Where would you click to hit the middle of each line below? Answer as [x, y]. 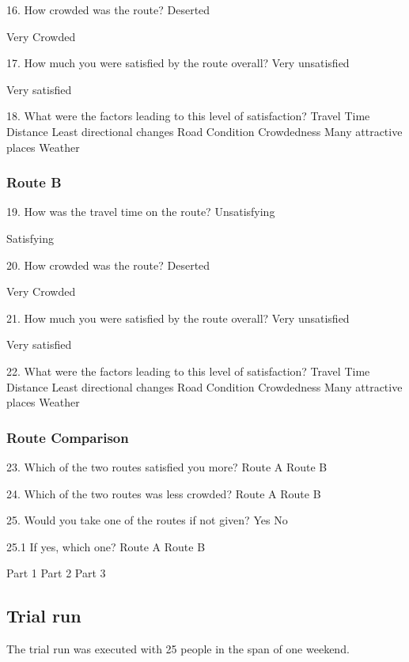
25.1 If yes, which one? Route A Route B [106, 546]
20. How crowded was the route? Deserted [108, 265]
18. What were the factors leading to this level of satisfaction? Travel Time [188, 116]
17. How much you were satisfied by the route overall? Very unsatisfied [178, 63]
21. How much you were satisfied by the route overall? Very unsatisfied [178, 318]
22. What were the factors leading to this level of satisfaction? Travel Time [188, 371]
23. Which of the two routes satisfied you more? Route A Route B [167, 466]
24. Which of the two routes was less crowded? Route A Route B [164, 493]
